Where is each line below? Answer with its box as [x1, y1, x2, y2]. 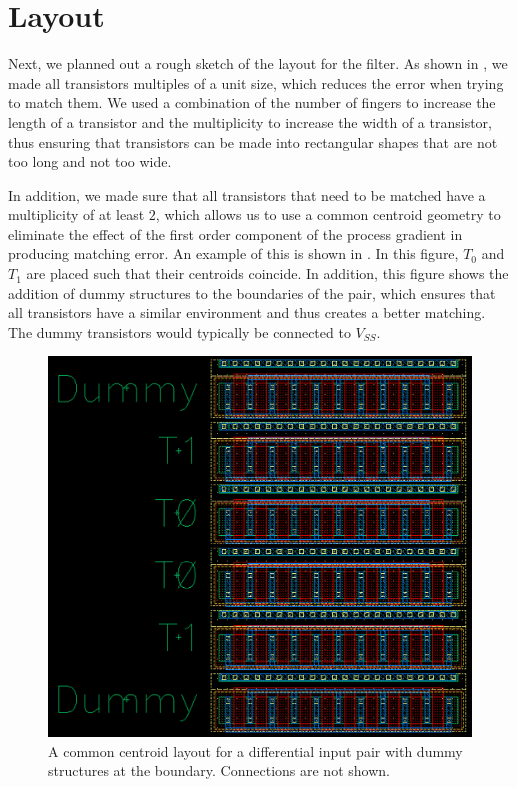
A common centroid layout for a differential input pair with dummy [48, 740, 463, 761]
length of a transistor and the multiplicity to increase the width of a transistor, [8, 111, 492, 132]
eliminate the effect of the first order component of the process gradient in [8, 223, 463, 244]
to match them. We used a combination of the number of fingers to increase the [8, 92, 496, 113]
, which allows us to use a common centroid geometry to [155, 204, 501, 225]
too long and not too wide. [8, 151, 172, 172]
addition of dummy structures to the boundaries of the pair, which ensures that [8, 282, 496, 303]
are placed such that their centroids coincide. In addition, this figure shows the [26, 263, 509, 284]
